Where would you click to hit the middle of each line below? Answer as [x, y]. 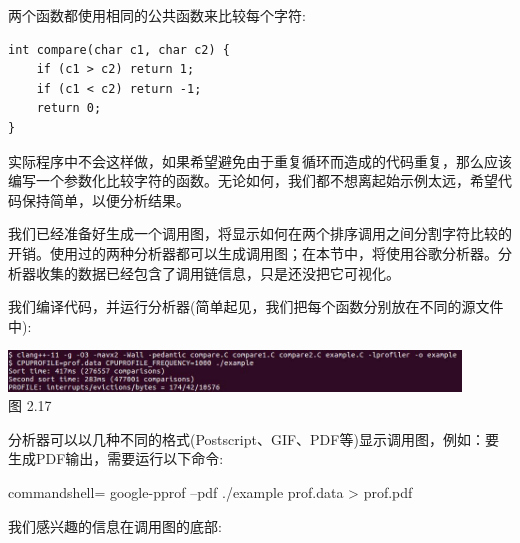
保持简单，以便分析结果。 [105, 199]
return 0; [69, 108]
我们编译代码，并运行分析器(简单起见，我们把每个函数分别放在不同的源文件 [256, 306]
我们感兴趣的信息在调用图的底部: [115, 525]
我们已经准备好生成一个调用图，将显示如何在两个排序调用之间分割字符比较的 [260, 233]
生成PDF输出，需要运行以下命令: [116, 458]
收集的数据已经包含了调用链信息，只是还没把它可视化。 [217, 272]
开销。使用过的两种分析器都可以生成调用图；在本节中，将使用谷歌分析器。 [253, 252]
